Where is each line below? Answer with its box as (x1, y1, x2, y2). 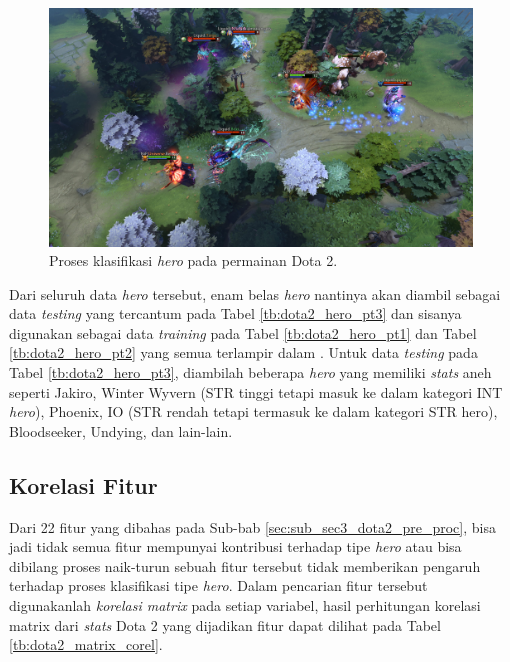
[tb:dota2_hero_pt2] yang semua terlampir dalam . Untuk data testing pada (9, 342, 478, 363)
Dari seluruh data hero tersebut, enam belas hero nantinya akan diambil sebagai (9, 283, 501, 304)
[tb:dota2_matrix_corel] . (9, 634, 163, 655)
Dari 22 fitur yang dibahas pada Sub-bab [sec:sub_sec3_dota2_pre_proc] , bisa (9, 516, 496, 537)
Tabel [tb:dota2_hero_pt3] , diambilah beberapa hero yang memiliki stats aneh (9, 362, 492, 383)
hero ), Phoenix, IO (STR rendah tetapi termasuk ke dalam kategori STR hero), (9, 401, 498, 422)
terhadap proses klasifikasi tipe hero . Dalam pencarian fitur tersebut (9, 575, 428, 596)
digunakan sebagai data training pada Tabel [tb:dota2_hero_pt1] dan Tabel (9, 322, 477, 343)
